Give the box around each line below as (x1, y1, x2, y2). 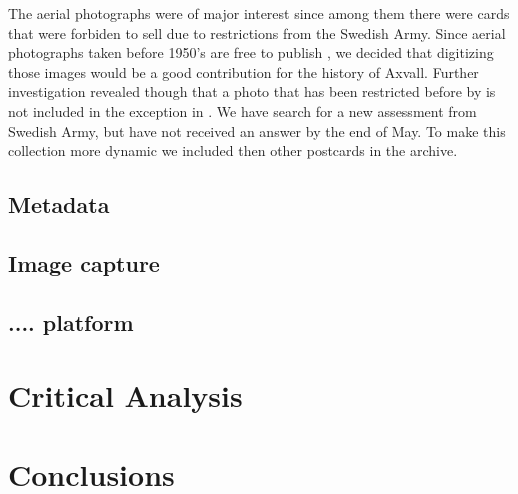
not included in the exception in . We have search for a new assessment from (8, 100, 477, 121)
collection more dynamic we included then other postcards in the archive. (8, 140, 458, 161)
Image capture (8, 247, 160, 278)
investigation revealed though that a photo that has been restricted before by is (8, 81, 496, 102)
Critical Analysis (8, 375, 243, 416)
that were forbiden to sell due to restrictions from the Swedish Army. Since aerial (8, 22, 506, 43)
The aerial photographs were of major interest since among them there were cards (8, 3, 510, 23)
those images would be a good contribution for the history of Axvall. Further (8, 61, 479, 82)
